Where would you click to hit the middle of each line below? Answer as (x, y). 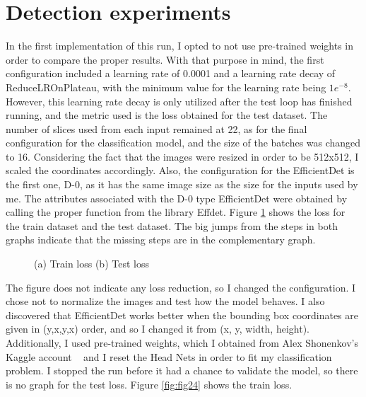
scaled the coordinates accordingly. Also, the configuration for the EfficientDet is (180, 170)
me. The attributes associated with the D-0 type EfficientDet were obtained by (177, 198)
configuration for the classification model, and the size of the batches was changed (183, 143)
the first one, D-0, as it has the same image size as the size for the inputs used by (182, 184)
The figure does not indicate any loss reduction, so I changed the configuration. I (181, 287)
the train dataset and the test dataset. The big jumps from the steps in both (172, 225)
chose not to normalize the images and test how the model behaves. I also (165, 301)
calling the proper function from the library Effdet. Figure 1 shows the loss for (176, 212)
